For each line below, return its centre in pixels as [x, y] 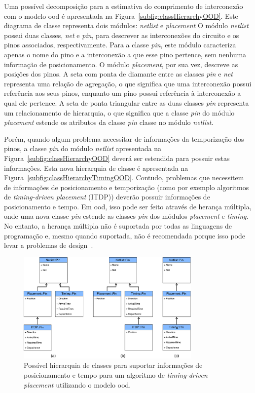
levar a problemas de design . [49, 245]
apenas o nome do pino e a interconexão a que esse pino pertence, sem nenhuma [125, 54]
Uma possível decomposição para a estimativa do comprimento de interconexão [124, 6]
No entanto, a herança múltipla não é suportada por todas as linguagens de [118, 226]
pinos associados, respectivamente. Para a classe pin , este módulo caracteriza [120, 45]
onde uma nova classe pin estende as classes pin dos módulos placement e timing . [126, 216]
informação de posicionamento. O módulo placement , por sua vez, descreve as [121, 64]
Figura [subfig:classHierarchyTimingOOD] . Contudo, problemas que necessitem [124, 177]
